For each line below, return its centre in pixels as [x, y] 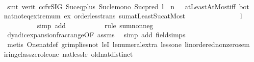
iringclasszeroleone [32, 54]
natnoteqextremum [32, 16]
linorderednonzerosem [217, 44]
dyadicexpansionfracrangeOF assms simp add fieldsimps [96, 35]
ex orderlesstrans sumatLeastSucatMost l [153, 16]
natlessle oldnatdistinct [98, 54]
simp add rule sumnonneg [95, 25]
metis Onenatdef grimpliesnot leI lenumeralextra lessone [94, 44]
